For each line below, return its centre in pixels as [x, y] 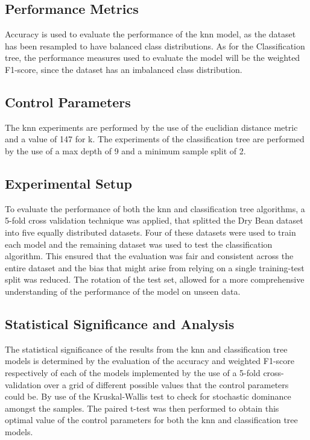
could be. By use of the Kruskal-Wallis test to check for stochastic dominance [148, 396]
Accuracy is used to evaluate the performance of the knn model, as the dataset [150, 34]
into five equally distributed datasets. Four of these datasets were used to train [150, 232]
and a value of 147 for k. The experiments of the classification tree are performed [155, 139]
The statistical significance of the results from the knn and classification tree [146, 349]
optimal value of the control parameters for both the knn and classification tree [151, 420]
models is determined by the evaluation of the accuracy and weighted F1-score [150, 361]
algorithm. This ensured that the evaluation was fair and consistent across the [149, 256]
